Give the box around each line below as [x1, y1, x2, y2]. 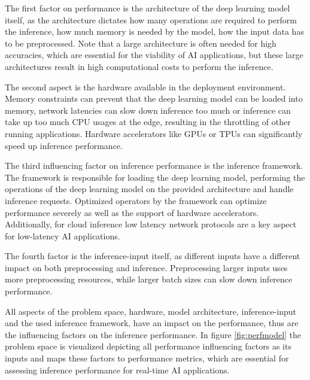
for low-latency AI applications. [5, 229, 120, 242]
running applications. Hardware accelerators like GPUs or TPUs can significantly [5, 127, 303, 139]
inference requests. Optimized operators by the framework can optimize [5, 194, 267, 206]
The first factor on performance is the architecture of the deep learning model [5, 2, 290, 14]
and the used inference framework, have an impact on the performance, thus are [5, 317, 299, 329]
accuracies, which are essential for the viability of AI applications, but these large [5, 48, 303, 61]
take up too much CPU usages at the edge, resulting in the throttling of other [5, 115, 291, 128]
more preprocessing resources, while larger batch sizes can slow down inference [5, 273, 293, 285]
